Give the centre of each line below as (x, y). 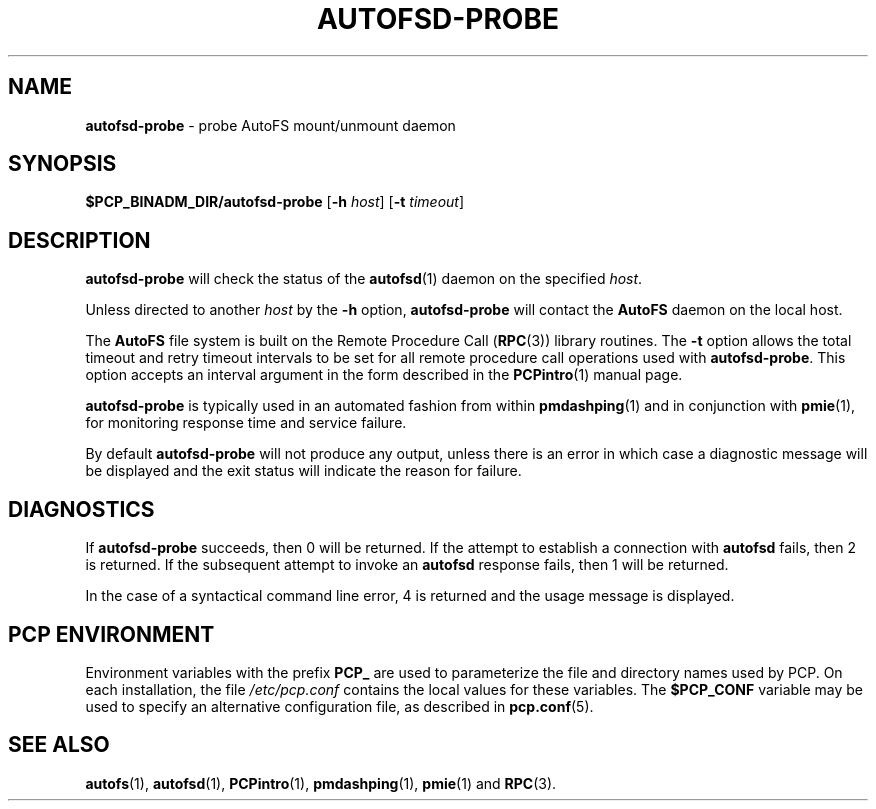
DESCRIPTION (79, 240)
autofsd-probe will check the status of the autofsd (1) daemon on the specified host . (364, 279)
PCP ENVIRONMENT (111, 634)
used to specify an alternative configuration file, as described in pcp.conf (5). (339, 706)
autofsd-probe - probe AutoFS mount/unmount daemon (270, 125)
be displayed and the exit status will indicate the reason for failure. (303, 471)
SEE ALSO (59, 745)
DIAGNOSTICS (81, 509)
